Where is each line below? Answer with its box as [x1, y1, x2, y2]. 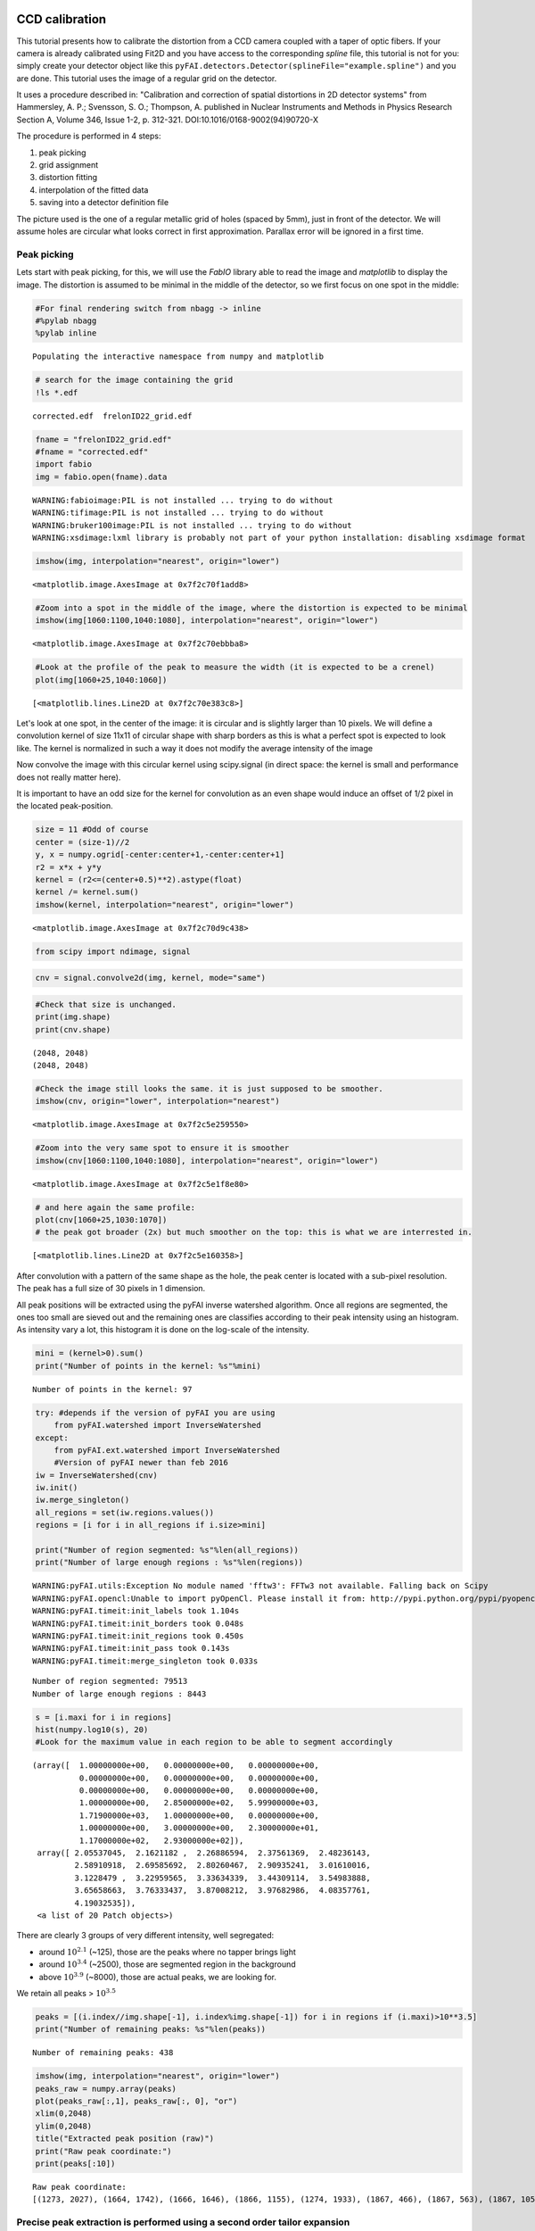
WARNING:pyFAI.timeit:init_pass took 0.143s [32, 1643, 231, 1654]
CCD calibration [16, 12, 107, 27]
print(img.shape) [35, 1012, 111, 1022]
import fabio [35, 460, 93, 469]
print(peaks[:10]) [35, 2159, 116, 2169]
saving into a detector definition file [38, 197, 169, 208]
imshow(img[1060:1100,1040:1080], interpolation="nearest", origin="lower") [35, 616, 379, 626]
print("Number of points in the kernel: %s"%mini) [35, 1361, 262, 1371]
